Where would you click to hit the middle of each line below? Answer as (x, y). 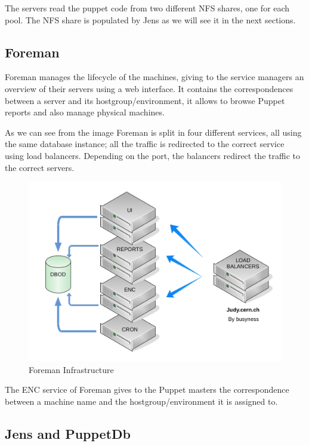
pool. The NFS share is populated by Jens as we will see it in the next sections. (150, 19)
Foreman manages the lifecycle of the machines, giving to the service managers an (154, 77)
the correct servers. (40, 167)
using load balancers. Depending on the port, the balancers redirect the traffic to (152, 155)
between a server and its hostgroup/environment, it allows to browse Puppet (145, 100)
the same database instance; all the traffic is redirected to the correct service (145, 144)
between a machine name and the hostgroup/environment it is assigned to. (141, 401)
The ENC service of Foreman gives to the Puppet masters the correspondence (147, 390)
